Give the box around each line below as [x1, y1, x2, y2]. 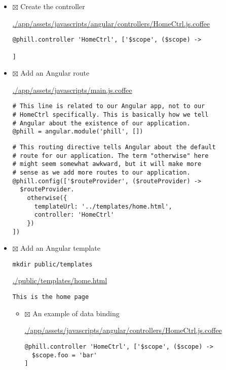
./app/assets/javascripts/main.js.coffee [12, 84, 132, 95]
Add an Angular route [20, 68, 90, 78]
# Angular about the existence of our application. [12, 119, 191, 127]
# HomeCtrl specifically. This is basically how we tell [12, 111, 209, 118]
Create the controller [20, 1, 85, 11]
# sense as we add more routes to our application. [12, 169, 191, 176]
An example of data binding [32, 308, 120, 318]
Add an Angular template [20, 243, 100, 253]
